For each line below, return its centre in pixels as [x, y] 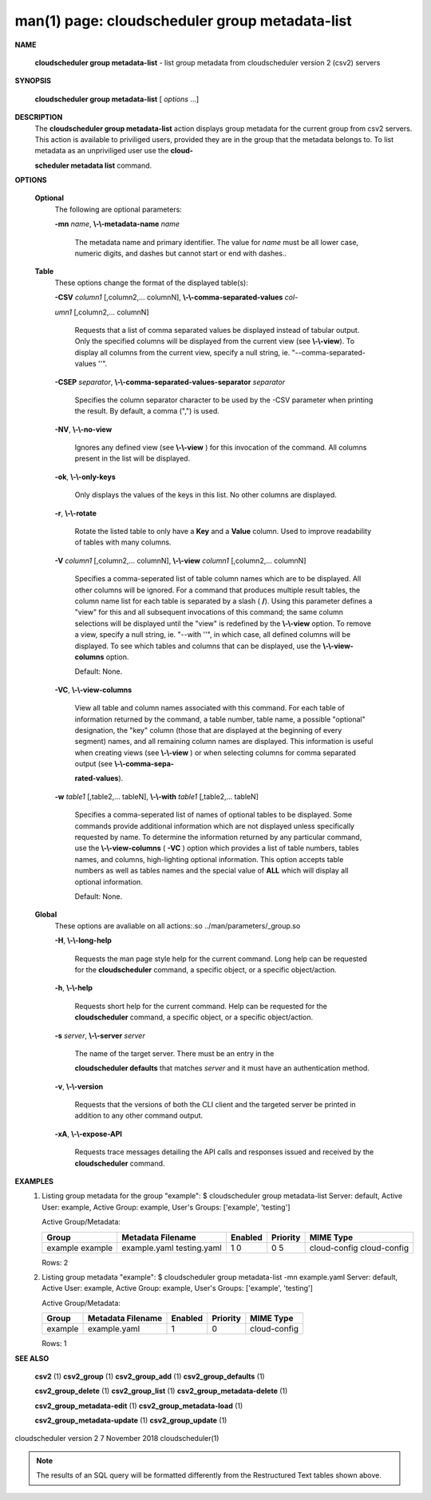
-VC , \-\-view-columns [93, 690]
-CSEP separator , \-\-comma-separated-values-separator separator [170, 382]
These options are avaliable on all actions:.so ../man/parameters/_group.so [178, 925]
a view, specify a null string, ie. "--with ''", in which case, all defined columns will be [213, 635]
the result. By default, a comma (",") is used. [147, 411]
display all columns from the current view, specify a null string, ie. [182, 352]
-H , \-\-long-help [83, 940]
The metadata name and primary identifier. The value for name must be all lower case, [217, 242]
